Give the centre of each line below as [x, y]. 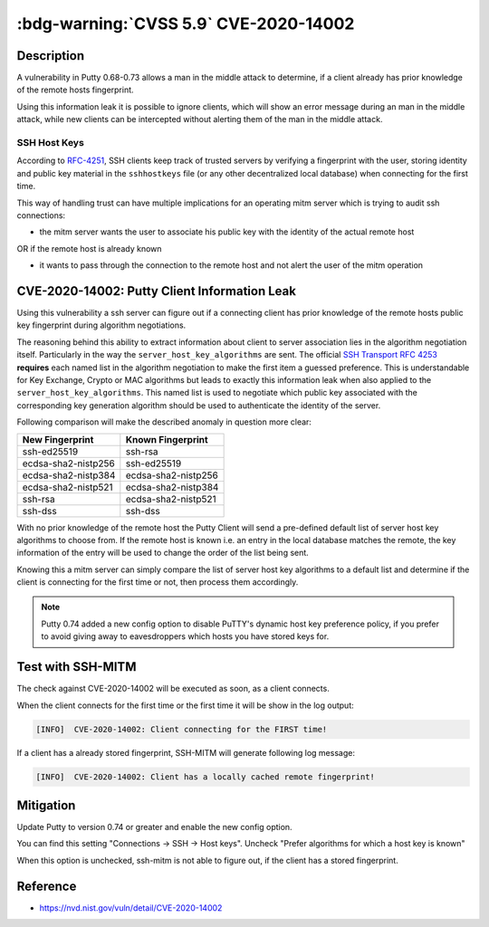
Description [51, 56]
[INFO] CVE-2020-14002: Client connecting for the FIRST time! [182, 729]
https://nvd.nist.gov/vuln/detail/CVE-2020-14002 [131, 908]
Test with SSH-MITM [77, 667]
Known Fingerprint [167, 439]
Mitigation [46, 805]
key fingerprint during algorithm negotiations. [101, 325]
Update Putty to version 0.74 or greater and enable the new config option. [155, 827]
